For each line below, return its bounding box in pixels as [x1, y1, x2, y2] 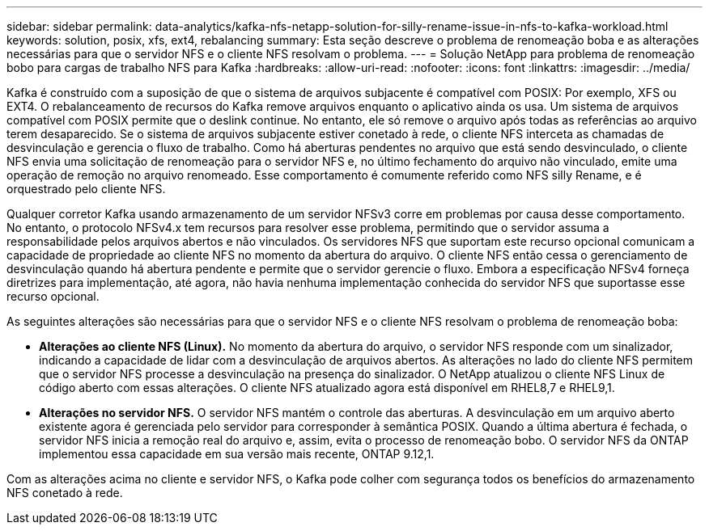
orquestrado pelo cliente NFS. [6, 182, 166, 196]
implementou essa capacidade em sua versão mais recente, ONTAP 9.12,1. [39, 447, 435, 461]
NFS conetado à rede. [6, 486, 123, 499]
